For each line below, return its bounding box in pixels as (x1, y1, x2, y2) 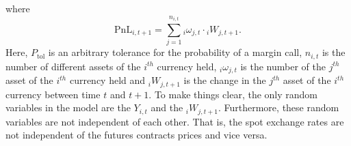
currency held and (69, 73, 146, 87)
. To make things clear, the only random (148, 87, 318, 101)
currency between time (5, 87, 101, 101)
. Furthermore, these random (218, 100, 339, 115)
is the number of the (240, 59, 326, 73)
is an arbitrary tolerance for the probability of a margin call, (48, 45, 302, 59)
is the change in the (183, 73, 266, 87)
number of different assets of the (5, 59, 141, 73)
